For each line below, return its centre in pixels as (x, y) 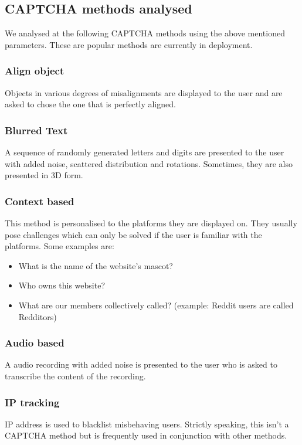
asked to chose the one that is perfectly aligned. (90, 104)
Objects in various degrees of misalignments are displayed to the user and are (144, 92)
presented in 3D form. (44, 175)
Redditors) (38, 316)
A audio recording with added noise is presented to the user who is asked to (141, 364)
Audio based (35, 343)
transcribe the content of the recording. (75, 376)
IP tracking (32, 402)
